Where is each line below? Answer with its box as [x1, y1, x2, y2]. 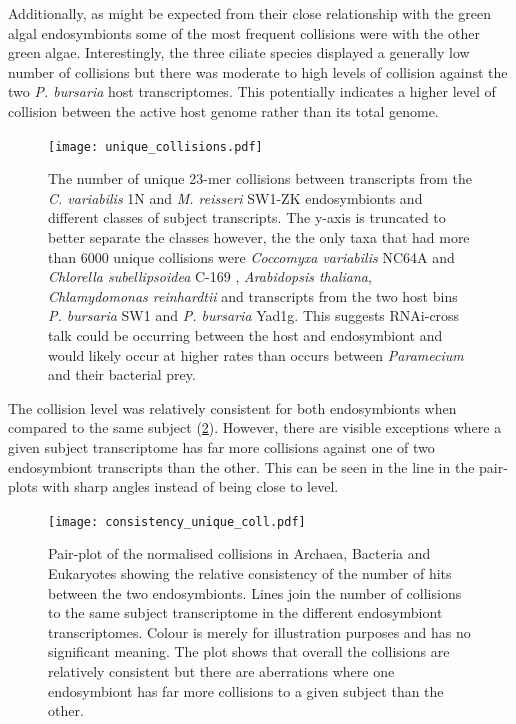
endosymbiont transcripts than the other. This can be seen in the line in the [8, 456, 475, 477]
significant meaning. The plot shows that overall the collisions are [48, 641, 450, 662]
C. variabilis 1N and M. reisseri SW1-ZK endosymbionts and [48, 187, 423, 208]
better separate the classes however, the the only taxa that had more [48, 227, 470, 247]
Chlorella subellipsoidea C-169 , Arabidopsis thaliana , [48, 266, 372, 287]
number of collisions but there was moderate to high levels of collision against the [8, 61, 508, 82]
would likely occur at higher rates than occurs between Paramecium [48, 344, 464, 365]
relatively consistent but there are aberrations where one [48, 660, 395, 681]
